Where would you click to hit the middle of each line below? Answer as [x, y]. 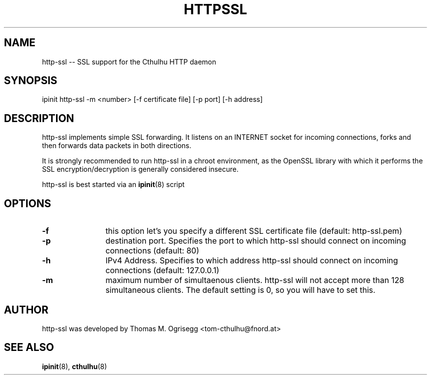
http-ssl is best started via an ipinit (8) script [113, 185]
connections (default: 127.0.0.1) [162, 270]
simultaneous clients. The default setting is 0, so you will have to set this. [240, 290]
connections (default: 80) [152, 251]
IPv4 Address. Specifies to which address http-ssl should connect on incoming [252, 261]
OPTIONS [28, 203]
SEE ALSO [29, 347]
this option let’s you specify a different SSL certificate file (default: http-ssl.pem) [254, 231]
